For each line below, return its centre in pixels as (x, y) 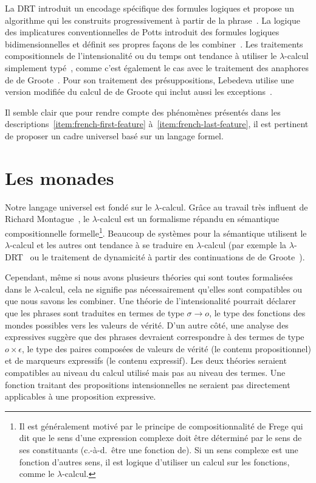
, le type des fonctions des (257, 313)
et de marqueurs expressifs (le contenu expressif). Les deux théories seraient (146, 360)
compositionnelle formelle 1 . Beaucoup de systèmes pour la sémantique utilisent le (156, 232)
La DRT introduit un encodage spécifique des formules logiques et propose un (149, 8)
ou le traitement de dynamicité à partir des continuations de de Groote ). (167, 256)
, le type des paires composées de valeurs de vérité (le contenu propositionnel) (167, 348)
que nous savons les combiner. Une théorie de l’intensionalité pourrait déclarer (150, 301)
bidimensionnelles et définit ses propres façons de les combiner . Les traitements (154, 43)
